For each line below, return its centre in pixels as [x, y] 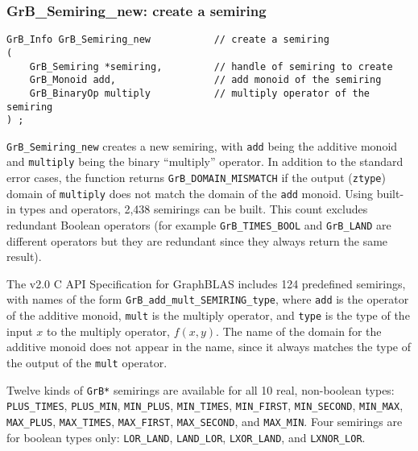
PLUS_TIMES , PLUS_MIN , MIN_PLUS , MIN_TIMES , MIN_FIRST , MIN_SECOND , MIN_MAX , [205, 405]
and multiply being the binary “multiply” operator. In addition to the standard [205, 161]
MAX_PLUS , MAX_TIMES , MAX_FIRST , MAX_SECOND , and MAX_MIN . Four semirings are [205, 421]
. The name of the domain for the [299, 331]
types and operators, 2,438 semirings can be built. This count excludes [194, 209]
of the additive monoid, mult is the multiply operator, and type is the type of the [208, 315]
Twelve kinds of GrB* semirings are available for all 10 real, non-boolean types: [201, 389]
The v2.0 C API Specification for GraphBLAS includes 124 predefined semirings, [206, 283]
